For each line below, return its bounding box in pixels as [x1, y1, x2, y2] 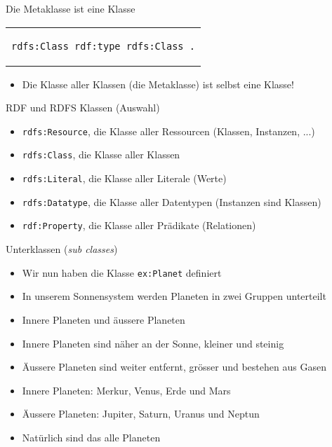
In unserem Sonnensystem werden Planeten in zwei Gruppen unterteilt [22, 289, 326, 303]
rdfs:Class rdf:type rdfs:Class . [11, 40, 195, 52]
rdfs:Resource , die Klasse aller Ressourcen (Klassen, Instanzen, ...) [22, 123, 315, 138]
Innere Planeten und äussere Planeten [22, 312, 185, 326]
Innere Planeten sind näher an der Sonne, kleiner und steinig [22, 336, 284, 350]
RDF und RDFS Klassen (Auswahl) [6, 100, 160, 115]
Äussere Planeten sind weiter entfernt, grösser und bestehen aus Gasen [22, 359, 326, 374]
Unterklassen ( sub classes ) [6, 242, 118, 256]
